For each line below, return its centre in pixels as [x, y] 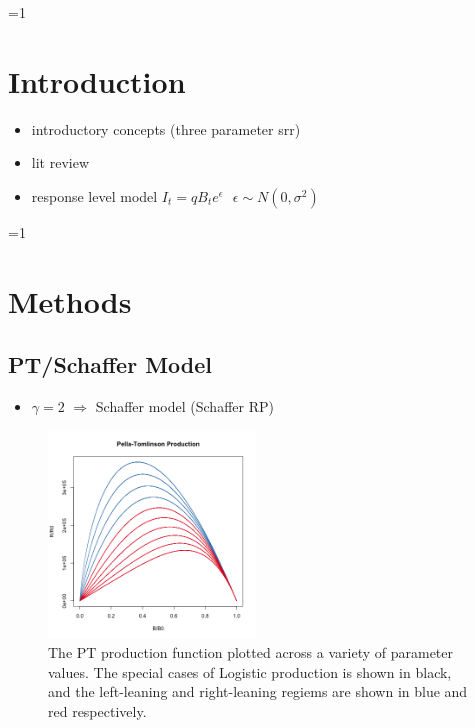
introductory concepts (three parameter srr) [166, 128]
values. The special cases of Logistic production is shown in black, [250, 671]
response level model [94, 195]
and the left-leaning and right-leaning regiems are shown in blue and [258, 691]
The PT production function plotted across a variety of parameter [251, 652]
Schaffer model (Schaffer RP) [184, 406]
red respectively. [97, 710]
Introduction [97, 80]
